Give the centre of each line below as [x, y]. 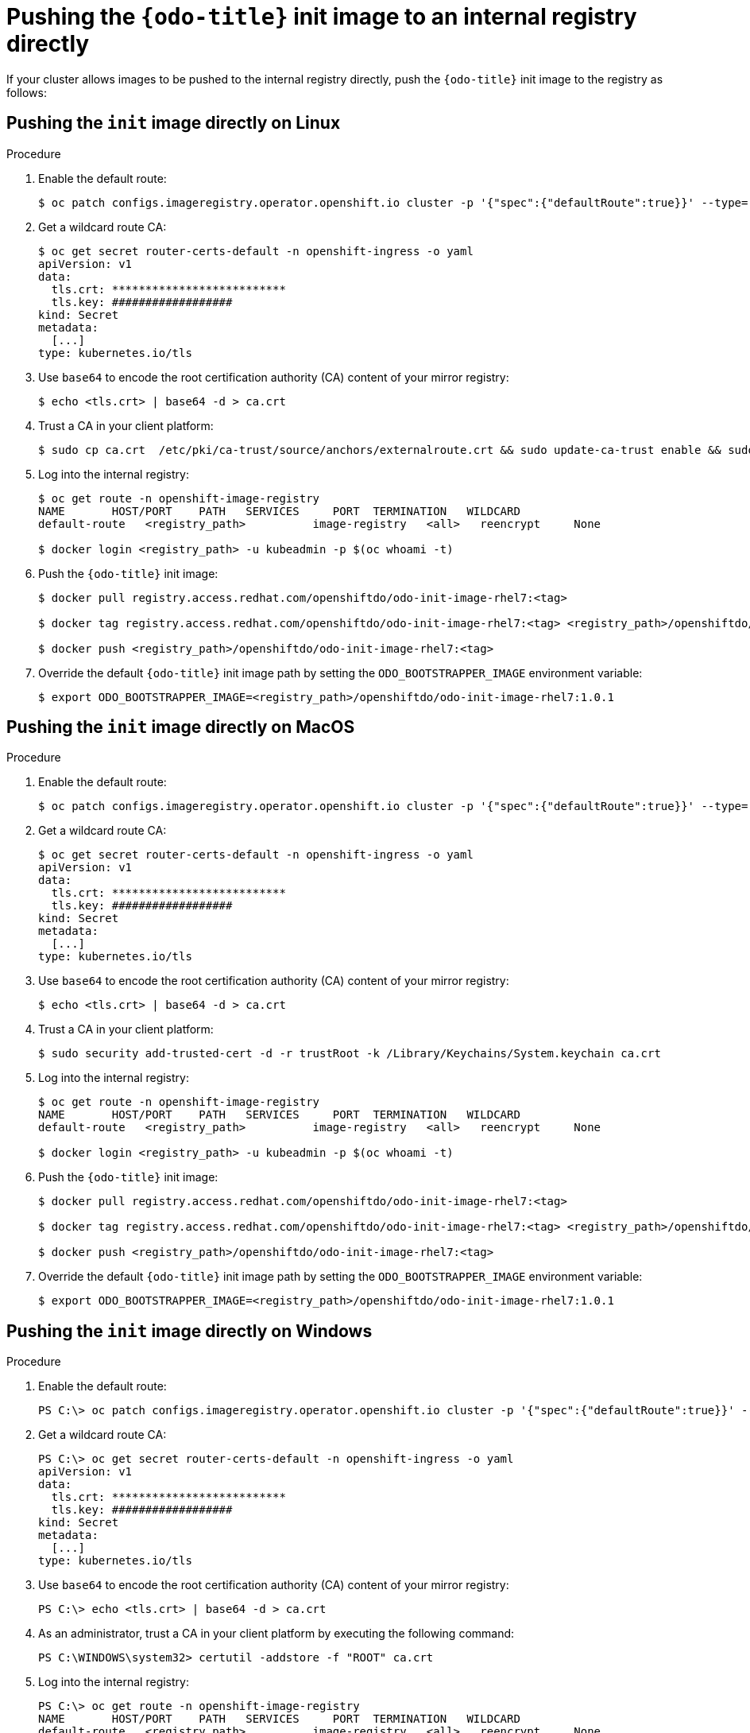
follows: [27, 92]
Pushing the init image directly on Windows [189, 1331]
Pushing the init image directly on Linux [174, 123]
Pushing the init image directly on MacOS [181, 727]
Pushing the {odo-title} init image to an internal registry [322, 17]
